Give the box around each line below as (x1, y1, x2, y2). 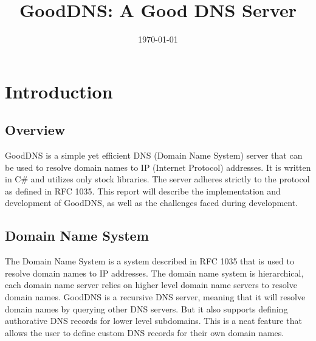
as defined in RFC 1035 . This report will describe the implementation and (5, 184, 281, 197)
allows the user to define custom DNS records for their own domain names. (5, 326, 284, 339)
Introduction (5, 78, 113, 103)
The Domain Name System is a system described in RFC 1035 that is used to (5, 255, 294, 267)
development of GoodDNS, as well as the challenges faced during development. (5, 196, 298, 209)
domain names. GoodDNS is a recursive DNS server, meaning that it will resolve (5, 291, 306, 303)
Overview (5, 120, 66, 139)
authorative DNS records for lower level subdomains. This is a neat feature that (5, 314, 302, 327)
